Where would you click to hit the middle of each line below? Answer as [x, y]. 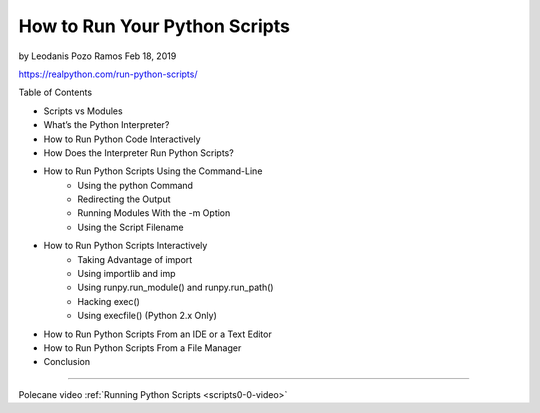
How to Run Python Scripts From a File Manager [142, 347]
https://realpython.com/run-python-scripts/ [108, 74]
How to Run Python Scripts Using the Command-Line [153, 171]
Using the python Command [135, 185]
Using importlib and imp [126, 274]
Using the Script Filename [130, 227]
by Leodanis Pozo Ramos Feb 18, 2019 [97, 56]
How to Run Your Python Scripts [154, 26]
